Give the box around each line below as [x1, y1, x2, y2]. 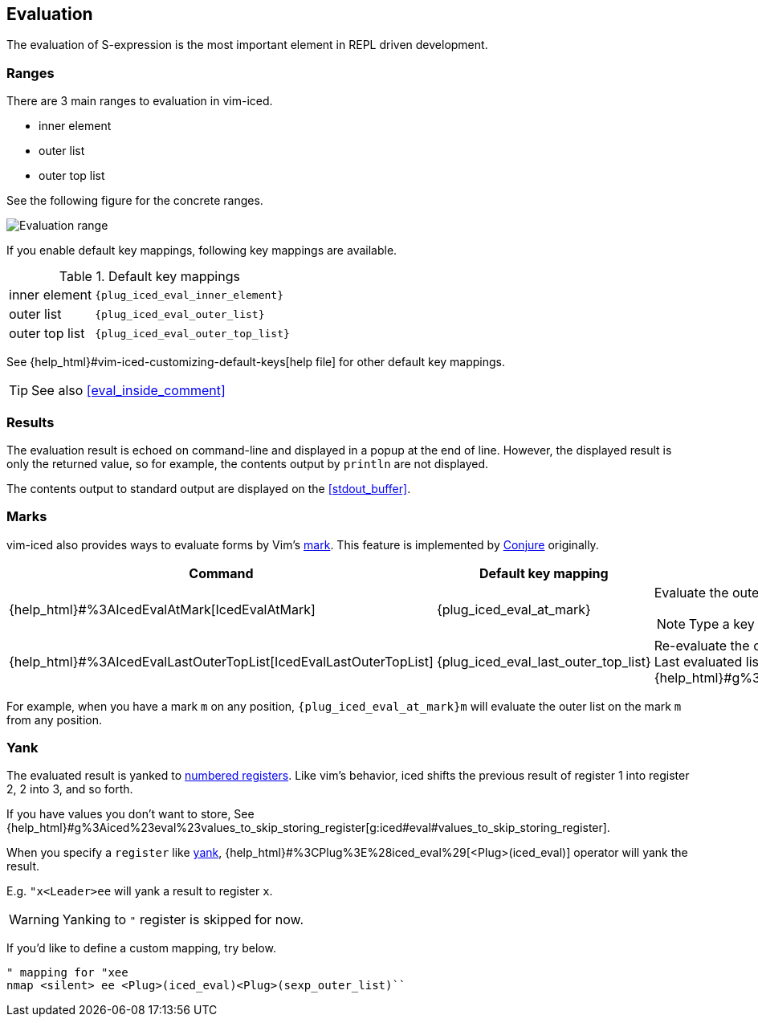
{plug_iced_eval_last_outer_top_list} [436, 653, 651, 670]
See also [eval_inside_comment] [31, 382, 226, 399]
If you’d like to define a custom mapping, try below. [6, 941, 276, 956]
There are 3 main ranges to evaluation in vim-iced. [6, 94, 273, 108]
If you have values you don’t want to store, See [6, 807, 255, 821]
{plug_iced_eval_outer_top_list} [95, 327, 290, 340]
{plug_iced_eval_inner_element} [95, 288, 283, 301]
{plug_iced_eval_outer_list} [95, 308, 265, 320]
